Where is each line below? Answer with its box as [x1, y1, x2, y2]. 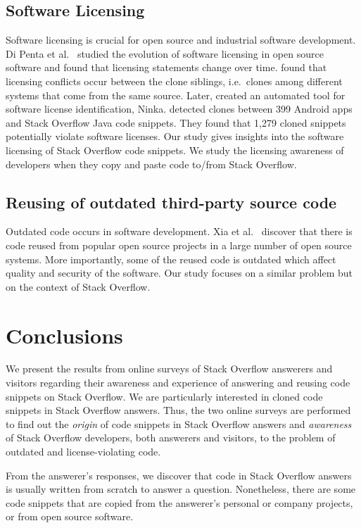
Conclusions [6, 320, 123, 349]
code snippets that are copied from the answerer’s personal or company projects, [6, 495, 353, 510]
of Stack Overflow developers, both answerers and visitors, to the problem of [6, 430, 336, 445]
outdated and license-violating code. [6, 444, 161, 458]
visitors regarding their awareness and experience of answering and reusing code [6, 375, 350, 390]
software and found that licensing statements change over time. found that [6, 60, 327, 75]
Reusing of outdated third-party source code [6, 191, 337, 213]
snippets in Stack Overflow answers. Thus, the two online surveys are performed [6, 403, 351, 417]
